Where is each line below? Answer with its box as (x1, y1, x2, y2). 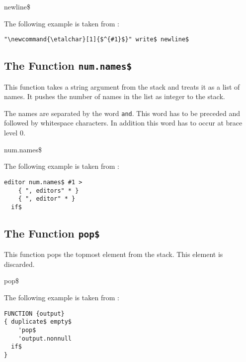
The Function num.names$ (4, 58, 132, 73)
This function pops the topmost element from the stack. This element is (4, 249, 223, 259)
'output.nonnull (18, 335, 72, 342)
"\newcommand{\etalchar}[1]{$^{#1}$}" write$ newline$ (4, 36, 189, 43)
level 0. (4, 127, 25, 138)
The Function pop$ (4, 225, 100, 241)
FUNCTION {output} (4, 310, 65, 317)
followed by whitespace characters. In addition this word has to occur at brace (4, 118, 243, 128)
